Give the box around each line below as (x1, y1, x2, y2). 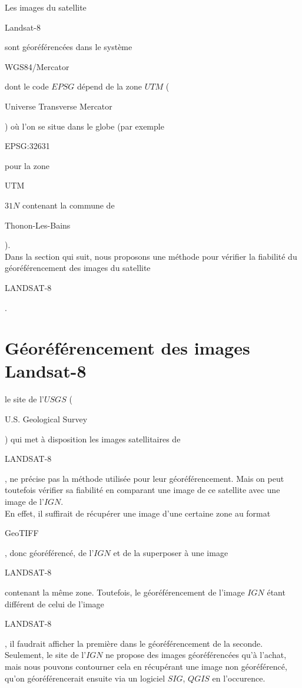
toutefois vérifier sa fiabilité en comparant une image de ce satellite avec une (5, 484, 280, 496)
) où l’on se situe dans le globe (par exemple (5, 120, 164, 132)
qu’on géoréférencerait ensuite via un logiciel (5, 672, 165, 684)
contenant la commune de (22, 199, 115, 211)
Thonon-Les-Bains (5, 219, 71, 231)
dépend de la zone (77, 80, 142, 92)
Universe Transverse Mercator (5, 100, 112, 112)
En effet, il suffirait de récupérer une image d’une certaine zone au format (5, 507, 271, 519)
